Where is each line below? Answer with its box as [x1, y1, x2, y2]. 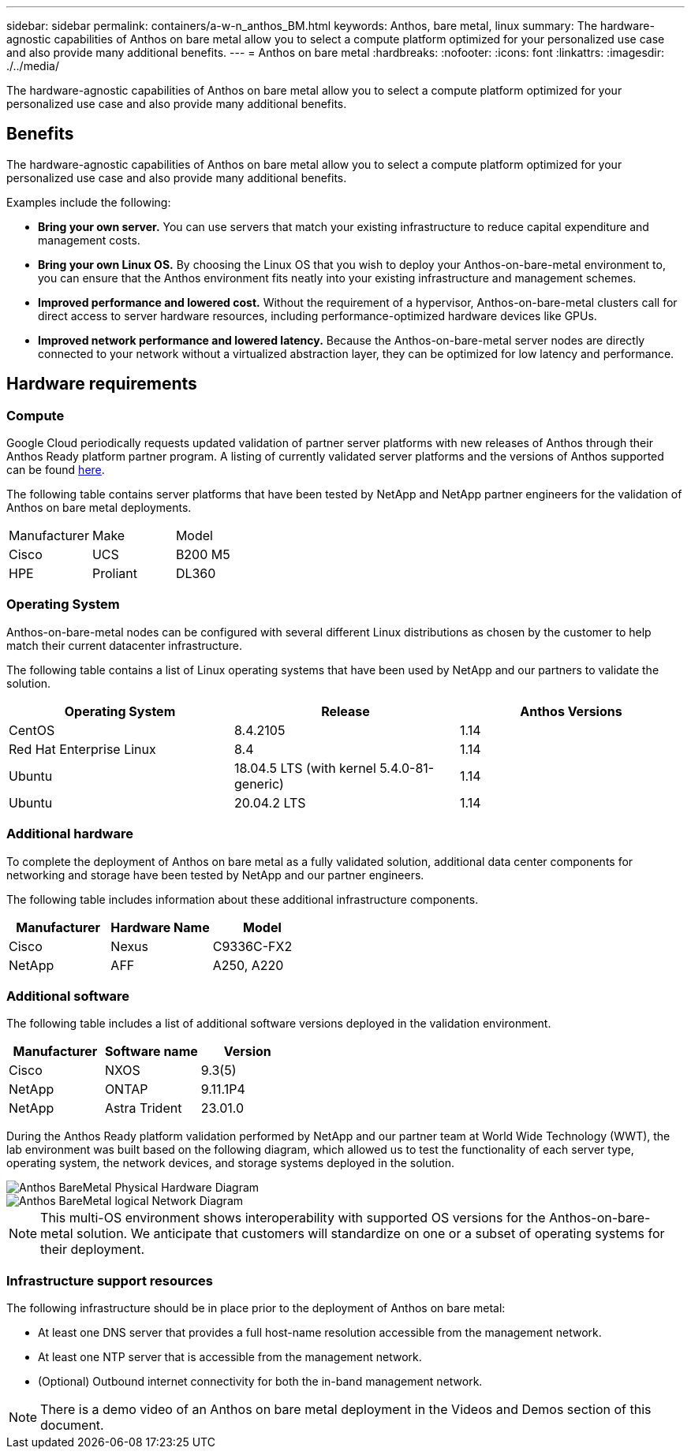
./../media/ [6, 59, 59, 73]
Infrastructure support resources [6, 1272, 213, 1289]
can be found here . [6, 463, 105, 477]
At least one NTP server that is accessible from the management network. [38, 1350, 422, 1364]
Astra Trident [104, 1100, 182, 1117]
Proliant [92, 565, 137, 582]
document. [40, 1417, 104, 1434]
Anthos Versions [520, 703, 622, 719]
